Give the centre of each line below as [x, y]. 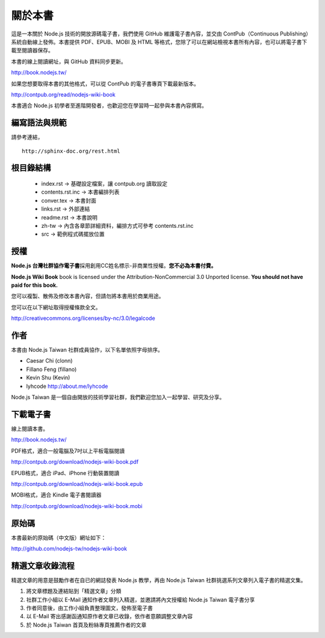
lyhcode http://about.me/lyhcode [67, 386]
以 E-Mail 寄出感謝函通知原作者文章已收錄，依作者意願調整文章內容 [110, 616]
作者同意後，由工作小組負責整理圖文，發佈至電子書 [89, 608]
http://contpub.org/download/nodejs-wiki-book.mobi [77, 506]
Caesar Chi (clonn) [49, 361]
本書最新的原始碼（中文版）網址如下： [59, 538]
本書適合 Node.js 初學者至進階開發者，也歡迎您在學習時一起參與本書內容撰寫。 [109, 106]
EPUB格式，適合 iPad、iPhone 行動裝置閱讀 [65, 473]
